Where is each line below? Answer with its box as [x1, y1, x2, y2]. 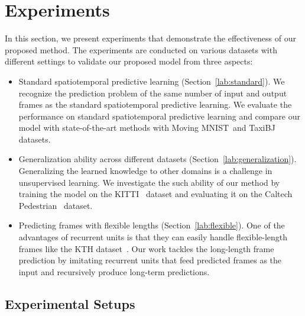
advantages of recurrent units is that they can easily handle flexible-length [18, 231, 288, 243]
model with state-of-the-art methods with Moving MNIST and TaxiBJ [18, 121, 275, 134]
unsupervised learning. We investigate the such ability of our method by [18, 176, 280, 188]
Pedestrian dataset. [18, 199, 93, 211]
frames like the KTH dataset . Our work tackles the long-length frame [18, 242, 274, 254]
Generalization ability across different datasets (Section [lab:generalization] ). [18, 153, 297, 165]
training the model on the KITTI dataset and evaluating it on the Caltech [18, 188, 293, 200]
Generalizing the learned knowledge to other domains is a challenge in [18, 165, 272, 177]
